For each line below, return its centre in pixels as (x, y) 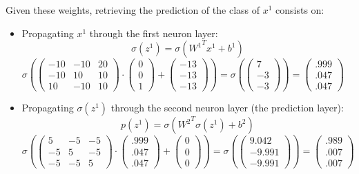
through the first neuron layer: (154, 33)
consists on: (300, 10)
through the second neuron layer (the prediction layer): (227, 108)
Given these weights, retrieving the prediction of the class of (133, 10)
